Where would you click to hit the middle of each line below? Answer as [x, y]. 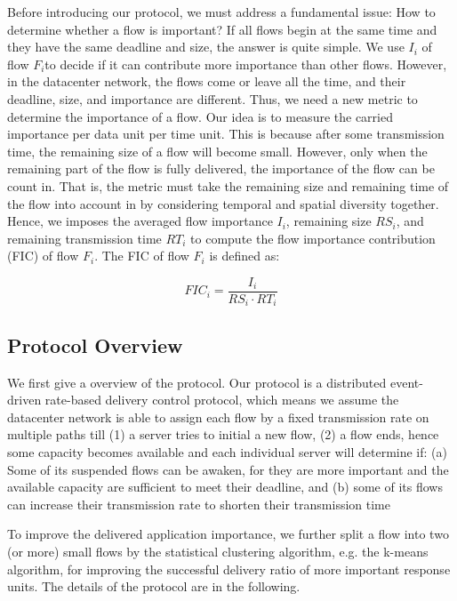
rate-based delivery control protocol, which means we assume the [222, 400]
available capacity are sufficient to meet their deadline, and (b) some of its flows [225, 487]
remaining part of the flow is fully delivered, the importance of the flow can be [221, 168]
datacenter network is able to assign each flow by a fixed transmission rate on [218, 417]
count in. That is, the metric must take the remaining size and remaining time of [228, 185]
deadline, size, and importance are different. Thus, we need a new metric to [212, 98]
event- [406, 382]
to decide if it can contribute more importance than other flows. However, [246, 64]
